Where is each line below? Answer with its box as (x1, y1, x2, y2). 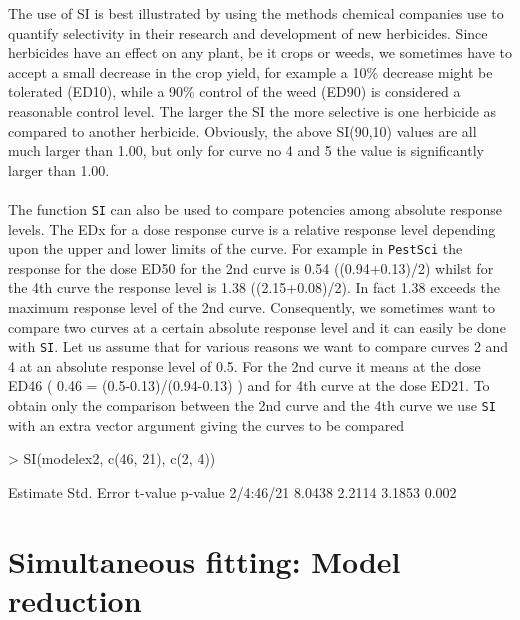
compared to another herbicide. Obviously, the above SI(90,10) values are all (8, 120, 477, 141)
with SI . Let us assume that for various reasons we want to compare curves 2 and (8, 336, 509, 357)
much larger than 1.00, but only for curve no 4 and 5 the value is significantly (8, 140, 484, 161)
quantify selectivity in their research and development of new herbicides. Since (8, 22, 488, 43)
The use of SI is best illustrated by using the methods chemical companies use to (8, 3, 504, 23)
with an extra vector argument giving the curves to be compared (8, 414, 405, 435)
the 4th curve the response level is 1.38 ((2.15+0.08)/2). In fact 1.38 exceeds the (8, 277, 500, 298)
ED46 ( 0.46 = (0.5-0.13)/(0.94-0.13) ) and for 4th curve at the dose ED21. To (8, 375, 490, 396)
